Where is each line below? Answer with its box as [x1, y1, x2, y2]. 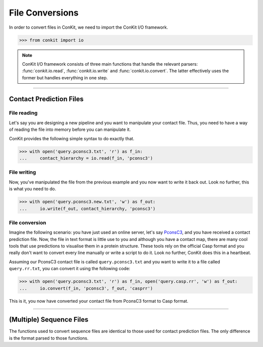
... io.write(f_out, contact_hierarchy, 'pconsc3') [19, 206, 156, 211]
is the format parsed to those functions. [9, 335, 89, 341]
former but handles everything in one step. [22, 74, 108, 80]
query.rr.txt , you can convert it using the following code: [9, 266, 131, 272]
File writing [9, 169, 37, 176]
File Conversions [9, 7, 79, 18]
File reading [9, 110, 38, 116]
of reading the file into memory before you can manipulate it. [9, 127, 131, 132]
